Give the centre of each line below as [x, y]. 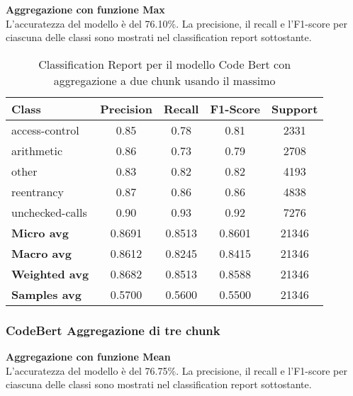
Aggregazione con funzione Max [85, 9]
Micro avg [40, 232]
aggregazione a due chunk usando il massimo [164, 80]
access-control [45, 130]
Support [295, 108]
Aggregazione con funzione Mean [88, 356]
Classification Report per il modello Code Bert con [165, 64]
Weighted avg [50, 273]
